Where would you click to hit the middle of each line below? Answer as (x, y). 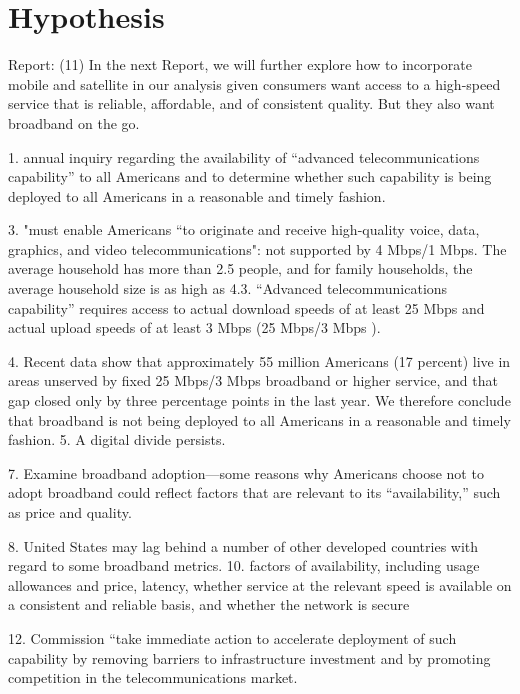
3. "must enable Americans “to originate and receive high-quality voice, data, (244, 229)
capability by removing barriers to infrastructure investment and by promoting (249, 657)
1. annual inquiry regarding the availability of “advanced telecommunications (244, 156)
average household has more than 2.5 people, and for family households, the (240, 268)
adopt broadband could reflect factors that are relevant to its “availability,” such (254, 492)
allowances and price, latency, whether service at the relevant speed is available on (260, 584)
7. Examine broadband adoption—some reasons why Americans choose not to (246, 472)
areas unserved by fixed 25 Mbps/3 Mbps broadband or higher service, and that (253, 380)
